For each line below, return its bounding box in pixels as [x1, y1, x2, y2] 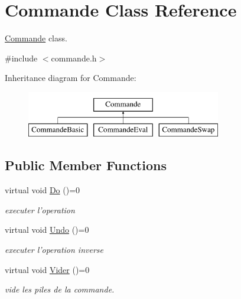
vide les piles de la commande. [5, 283, 115, 295]
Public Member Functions [5, 156, 167, 174]
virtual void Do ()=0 [5, 184, 80, 196]
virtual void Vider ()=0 [5, 263, 90, 275]
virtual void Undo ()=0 [5, 223, 89, 236]
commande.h [51, 51, 97, 64]
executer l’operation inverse [5, 243, 103, 256]
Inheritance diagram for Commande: [5, 71, 136, 84]
